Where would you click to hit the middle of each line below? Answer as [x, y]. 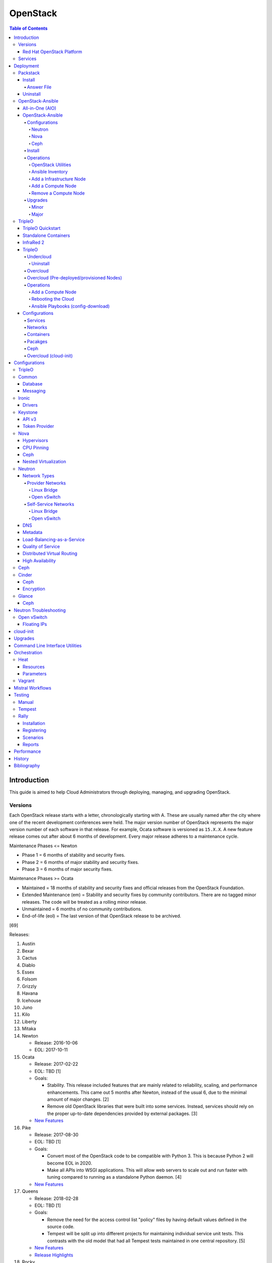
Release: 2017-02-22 [56, 1064]
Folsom [29, 979]
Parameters [35, 674]
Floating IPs [35, 624]
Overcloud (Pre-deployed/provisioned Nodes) [75, 278]
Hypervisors [36, 441]
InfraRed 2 [34, 242]
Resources [34, 666]
